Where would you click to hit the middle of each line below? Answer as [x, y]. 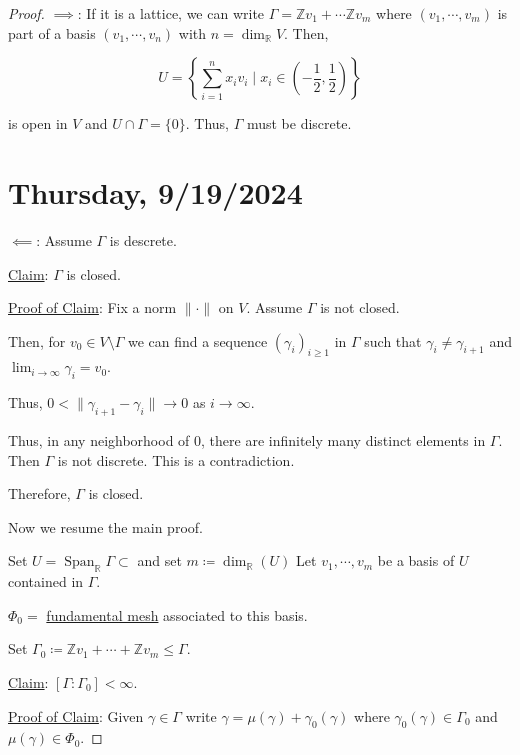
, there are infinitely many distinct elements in [343, 440]
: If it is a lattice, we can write [171, 13]
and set [159, 560]
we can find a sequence [197, 340]
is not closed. [360, 307]
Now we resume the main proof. [105, 526]
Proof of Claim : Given [76, 715]
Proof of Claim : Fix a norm [92, 307]
